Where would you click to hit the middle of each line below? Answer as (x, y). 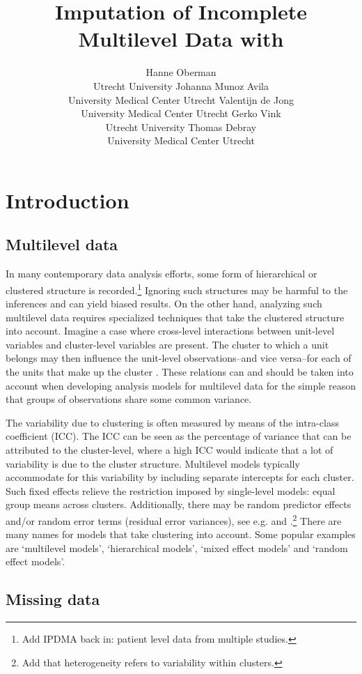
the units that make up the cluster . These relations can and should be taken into (180, 372)
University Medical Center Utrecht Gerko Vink (181, 113)
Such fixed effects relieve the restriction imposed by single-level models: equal (171, 490)
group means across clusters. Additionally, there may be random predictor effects (179, 504)
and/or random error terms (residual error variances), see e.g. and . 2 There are (174, 520)
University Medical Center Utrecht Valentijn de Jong (181, 99)
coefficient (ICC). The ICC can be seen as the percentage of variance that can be (179, 436)
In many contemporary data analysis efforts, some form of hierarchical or (162, 274)
